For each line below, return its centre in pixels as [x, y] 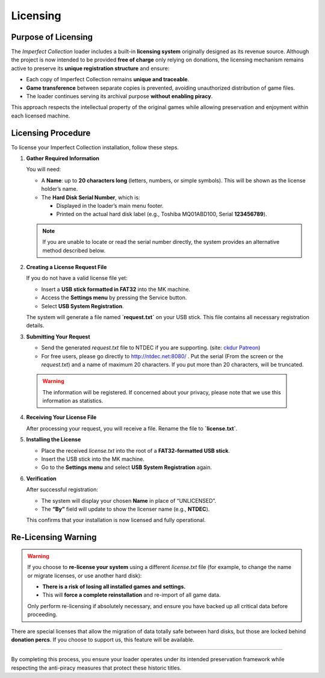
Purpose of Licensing [52, 37]
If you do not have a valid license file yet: [77, 278]
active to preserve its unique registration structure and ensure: [90, 68]
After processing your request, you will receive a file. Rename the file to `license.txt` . [132, 428]
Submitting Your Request [58, 337]
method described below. [74, 250]
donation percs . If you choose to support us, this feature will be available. [103, 639]
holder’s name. [60, 189]
